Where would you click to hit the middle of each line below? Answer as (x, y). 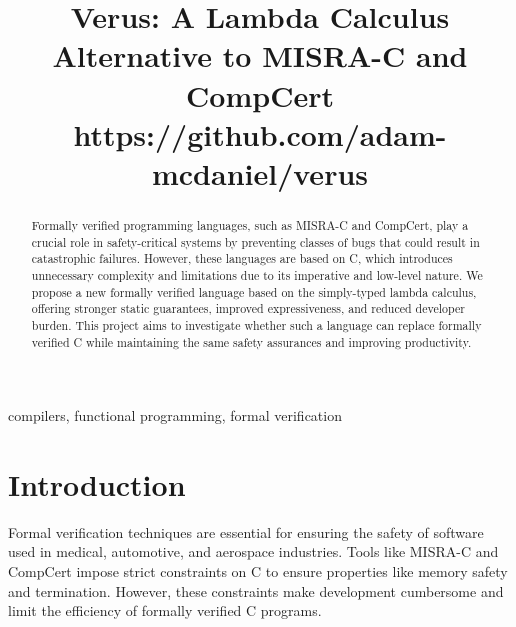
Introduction (97, 483)
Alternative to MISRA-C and (260, 55)
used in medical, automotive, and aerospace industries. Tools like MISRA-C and (253, 551)
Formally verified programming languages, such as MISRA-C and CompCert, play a (250, 224)
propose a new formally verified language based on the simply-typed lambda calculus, (254, 291)
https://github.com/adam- (260, 133)
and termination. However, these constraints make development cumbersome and (256, 590)
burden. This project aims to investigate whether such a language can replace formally (256, 324)
